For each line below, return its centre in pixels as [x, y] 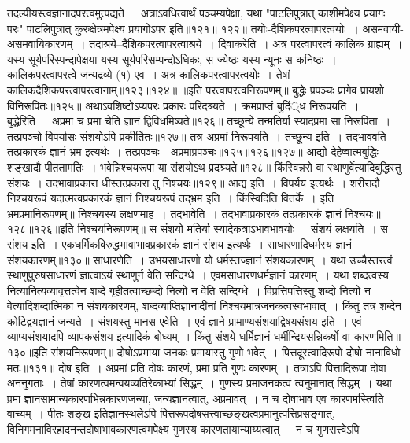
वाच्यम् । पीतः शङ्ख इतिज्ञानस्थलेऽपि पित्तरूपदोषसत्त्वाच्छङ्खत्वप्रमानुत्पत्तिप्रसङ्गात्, [171, 413]
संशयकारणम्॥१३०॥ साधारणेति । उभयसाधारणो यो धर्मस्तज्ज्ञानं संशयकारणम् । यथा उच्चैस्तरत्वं [200, 259]
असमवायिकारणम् [40, 44]
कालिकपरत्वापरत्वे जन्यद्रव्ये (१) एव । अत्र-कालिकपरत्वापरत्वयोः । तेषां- [151, 74]
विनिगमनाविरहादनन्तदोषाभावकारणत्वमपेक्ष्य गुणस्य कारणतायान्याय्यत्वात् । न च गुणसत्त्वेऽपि [183, 429]
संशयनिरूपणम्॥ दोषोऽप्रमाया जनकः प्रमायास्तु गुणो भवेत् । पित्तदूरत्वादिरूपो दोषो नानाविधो [225, 352]
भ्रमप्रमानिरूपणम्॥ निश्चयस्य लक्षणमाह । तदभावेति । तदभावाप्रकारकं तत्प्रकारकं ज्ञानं [174, 213]
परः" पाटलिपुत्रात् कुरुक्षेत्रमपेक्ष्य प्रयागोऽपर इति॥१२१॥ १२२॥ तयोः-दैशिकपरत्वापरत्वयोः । [183, 28]
